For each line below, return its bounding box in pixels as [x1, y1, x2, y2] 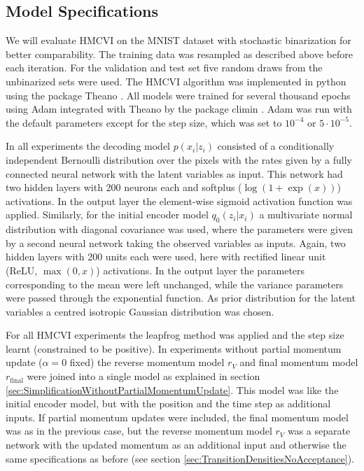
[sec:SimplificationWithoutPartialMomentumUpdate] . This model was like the [6, 382, 339, 397]
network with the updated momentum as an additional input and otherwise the [6, 437, 346, 452]
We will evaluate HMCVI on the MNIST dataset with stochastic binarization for [6, 33, 351, 48]
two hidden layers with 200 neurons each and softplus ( [6, 180, 242, 195]
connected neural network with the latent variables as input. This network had [6, 166, 343, 181]
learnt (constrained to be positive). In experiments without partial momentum [6, 341, 342, 356]
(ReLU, [6, 262, 38, 277]
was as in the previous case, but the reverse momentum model [6, 423, 272, 438]
